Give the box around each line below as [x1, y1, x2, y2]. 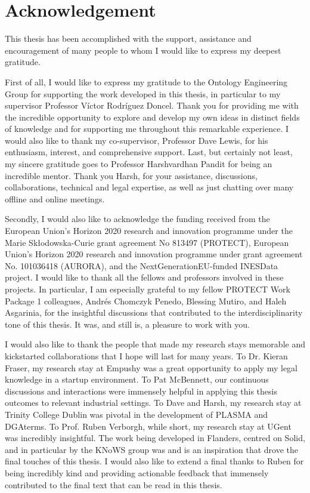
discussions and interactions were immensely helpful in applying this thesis [5, 384, 277, 397]
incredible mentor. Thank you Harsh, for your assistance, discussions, [5, 169, 258, 181]
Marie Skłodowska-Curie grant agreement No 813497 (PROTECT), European [5, 236, 289, 248]
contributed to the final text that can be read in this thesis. [5, 478, 222, 491]
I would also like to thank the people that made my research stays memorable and [5, 338, 305, 350]
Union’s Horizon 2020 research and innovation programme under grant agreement [5, 248, 303, 260]
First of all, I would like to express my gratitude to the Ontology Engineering [5, 75, 288, 88]
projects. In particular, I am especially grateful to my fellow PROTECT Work [5, 283, 290, 295]
